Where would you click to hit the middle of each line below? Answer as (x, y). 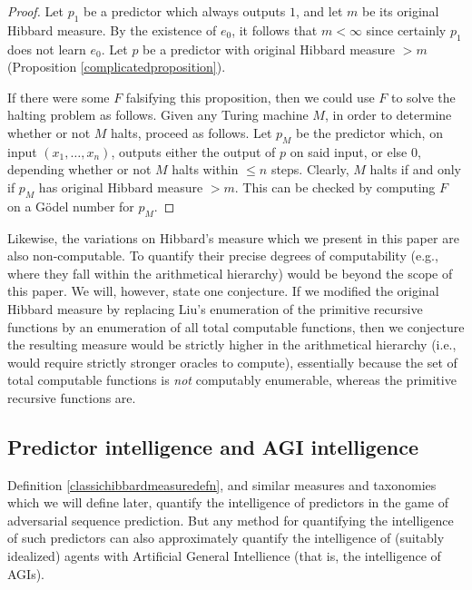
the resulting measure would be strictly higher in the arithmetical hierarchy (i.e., (232, 344)
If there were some (59, 97)
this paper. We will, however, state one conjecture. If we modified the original (223, 291)
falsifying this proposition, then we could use (250, 97)
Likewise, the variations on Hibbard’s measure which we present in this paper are (233, 237)
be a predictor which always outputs (185, 11)
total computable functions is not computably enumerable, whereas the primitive (232, 380)
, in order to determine (388, 115)
